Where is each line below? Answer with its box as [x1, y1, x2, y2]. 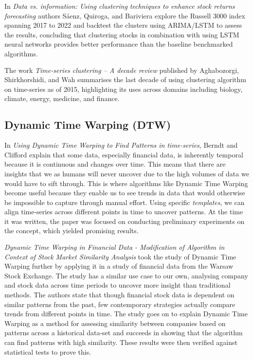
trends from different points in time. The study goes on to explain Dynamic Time [4, 309, 248, 319]
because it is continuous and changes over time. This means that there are [4, 159, 226, 169]
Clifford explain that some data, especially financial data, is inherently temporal [4, 149, 243, 159]
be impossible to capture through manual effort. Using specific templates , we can [4, 197, 245, 207]
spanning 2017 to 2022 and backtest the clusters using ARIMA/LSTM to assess [4, 20, 242, 30]
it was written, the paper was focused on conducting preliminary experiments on [4, 216, 245, 226]
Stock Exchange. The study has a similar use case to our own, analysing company [4, 270, 248, 280]
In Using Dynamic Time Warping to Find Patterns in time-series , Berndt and [4, 140, 238, 150]
